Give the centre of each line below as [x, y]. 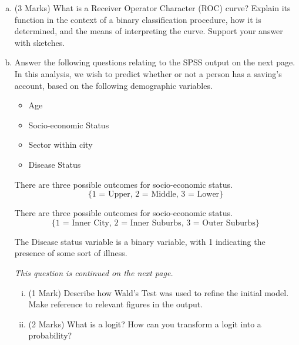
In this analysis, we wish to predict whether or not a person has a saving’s [148, 73]
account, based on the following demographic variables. [113, 85]
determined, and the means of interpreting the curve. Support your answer [149, 31]
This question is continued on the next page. [94, 272]
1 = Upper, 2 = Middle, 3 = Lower [156, 195]
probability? [50, 335]
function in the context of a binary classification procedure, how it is [138, 19]
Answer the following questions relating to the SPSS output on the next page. [155, 62]
